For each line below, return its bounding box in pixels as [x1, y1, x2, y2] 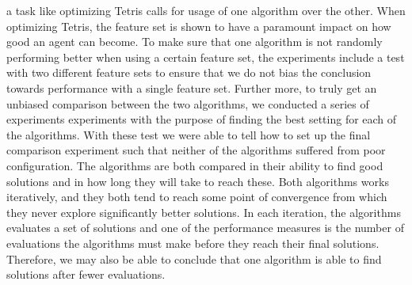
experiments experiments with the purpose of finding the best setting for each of [6, 111, 397, 127]
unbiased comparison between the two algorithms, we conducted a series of [6, 95, 369, 112]
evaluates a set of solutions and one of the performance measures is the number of [6, 219, 404, 236]
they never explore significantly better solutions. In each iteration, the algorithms [6, 203, 401, 220]
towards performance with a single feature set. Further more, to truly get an [6, 79, 377, 96]
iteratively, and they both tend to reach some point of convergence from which [6, 188, 387, 205]
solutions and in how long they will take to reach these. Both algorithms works [6, 173, 389, 189]
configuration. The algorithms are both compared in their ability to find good [6, 157, 383, 173]
